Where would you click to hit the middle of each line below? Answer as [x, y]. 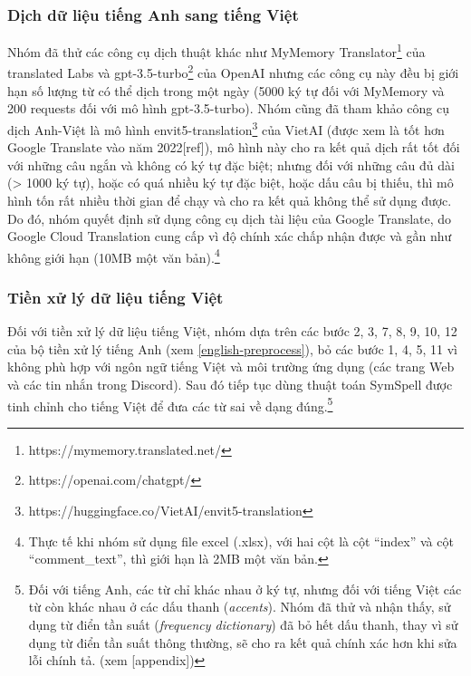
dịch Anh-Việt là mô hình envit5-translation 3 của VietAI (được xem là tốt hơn [226, 128]
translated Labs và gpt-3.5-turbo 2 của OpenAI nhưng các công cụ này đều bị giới [233, 72]
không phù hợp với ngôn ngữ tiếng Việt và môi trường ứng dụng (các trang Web [231, 367]
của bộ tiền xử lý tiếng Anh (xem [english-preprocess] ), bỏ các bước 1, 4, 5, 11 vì [232, 348]
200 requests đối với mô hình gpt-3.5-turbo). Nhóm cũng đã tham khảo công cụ [228, 108]
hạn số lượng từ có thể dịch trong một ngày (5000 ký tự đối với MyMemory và [226, 90]
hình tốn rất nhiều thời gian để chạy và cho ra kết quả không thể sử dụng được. [230, 200]
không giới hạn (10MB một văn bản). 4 [114, 256]
